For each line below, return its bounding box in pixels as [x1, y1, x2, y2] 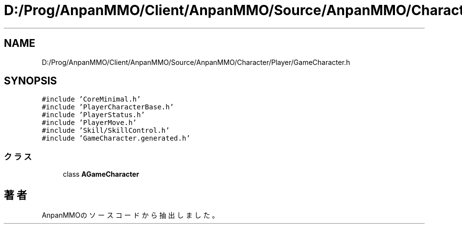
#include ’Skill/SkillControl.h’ [42, 126, 170, 135]
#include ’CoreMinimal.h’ [42, 95, 141, 104]
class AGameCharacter [63, 170, 139, 179]
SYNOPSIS [4, 75, 57, 87]
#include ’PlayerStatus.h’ [42, 111, 145, 119]
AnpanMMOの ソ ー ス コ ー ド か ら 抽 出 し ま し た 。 [42, 211, 219, 220]
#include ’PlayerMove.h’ [42, 119, 137, 127]
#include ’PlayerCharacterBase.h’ [42, 103, 174, 111]
